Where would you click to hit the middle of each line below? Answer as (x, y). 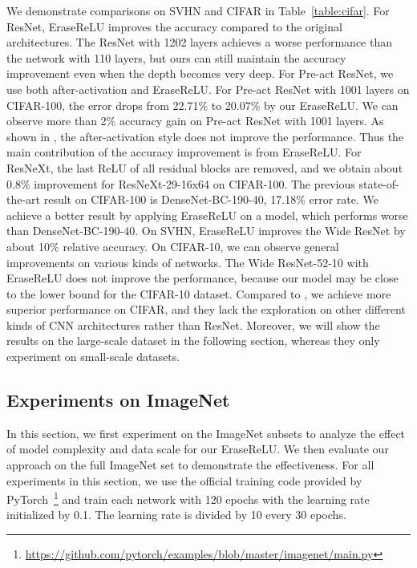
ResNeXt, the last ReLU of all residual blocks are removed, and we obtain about (205, 167)
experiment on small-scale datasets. (93, 357)
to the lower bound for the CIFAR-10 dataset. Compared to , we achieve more (199, 293)
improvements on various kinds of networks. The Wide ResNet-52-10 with (188, 262)
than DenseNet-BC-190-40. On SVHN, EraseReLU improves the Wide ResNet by (206, 231)
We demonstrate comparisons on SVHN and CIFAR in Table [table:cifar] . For (198, 10)
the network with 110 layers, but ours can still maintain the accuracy (176, 57)
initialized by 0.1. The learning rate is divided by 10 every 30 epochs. (176, 515)
